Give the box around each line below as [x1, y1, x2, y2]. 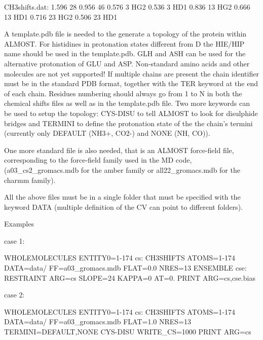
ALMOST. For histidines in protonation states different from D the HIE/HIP [4, 38, 245, 49]
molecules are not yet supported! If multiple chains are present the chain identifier [4, 68, 259, 79]
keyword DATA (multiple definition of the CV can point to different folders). [4, 201, 243, 212]
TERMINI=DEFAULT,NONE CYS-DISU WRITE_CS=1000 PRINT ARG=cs [4, 326, 251, 337]
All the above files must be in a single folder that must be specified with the [4, 192, 241, 202]
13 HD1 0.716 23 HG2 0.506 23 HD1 [4, 11, 118, 22]
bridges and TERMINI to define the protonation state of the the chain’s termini [4, 118, 253, 128]
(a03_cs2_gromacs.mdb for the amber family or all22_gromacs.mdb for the [4, 164, 240, 175]
